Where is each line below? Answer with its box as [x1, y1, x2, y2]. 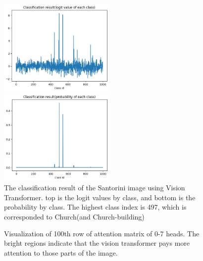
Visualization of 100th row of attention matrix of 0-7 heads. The [4, 228, 200, 238]
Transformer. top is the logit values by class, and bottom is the [4, 192, 196, 202]
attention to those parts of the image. [4, 247, 118, 258]
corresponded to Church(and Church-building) [4, 211, 145, 221]
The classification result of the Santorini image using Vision [4, 182, 185, 193]
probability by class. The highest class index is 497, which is [4, 202, 187, 212]
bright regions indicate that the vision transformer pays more [4, 238, 190, 248]
